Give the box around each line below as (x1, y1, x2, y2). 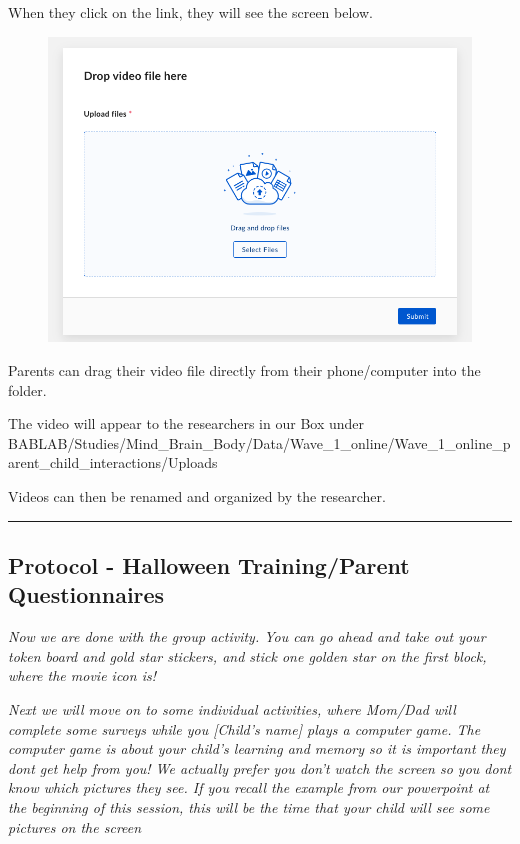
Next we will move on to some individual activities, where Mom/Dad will (8, 698, 456, 719)
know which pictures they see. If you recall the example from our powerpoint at (8, 777, 490, 798)
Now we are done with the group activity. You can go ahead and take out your (8, 626, 486, 647)
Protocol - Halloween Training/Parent (8, 549, 410, 580)
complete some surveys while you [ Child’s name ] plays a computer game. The (8, 718, 481, 739)
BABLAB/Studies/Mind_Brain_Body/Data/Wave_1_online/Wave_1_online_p (8, 432, 511, 453)
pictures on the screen (8, 816, 142, 837)
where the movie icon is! (8, 665, 156, 686)
